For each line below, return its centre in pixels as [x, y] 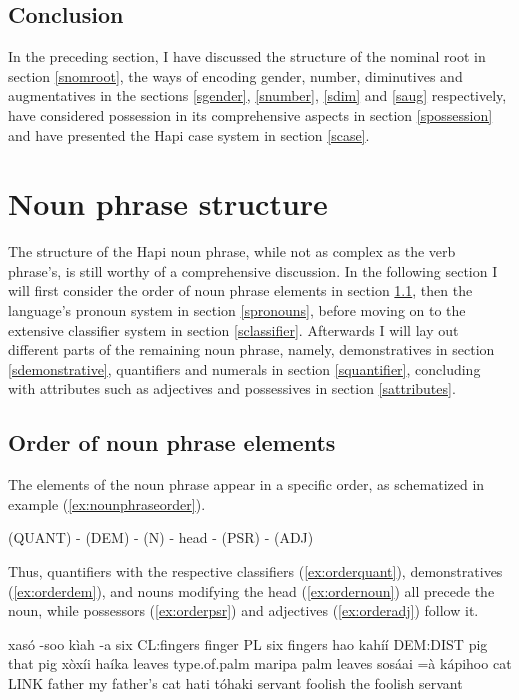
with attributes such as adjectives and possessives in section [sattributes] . [232, 388]
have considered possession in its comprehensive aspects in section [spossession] [250, 114]
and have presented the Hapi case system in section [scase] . [189, 134]
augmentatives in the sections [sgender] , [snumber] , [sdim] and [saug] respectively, [257, 95]
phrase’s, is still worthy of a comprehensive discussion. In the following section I [253, 270]
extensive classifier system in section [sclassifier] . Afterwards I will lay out [233, 329]
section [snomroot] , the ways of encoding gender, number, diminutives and [235, 75]
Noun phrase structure [168, 203]
